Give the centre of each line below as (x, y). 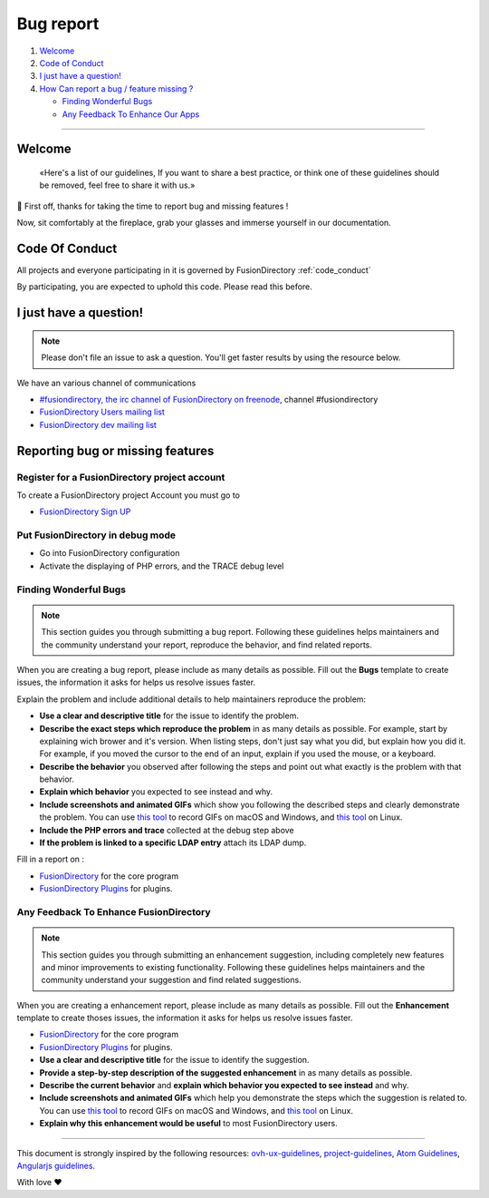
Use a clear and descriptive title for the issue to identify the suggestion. (174, 1060)
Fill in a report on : (51, 859)
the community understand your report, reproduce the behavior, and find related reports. (207, 645)
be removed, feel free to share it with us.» (117, 185)
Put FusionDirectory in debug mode (96, 535)
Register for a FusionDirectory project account (121, 477)
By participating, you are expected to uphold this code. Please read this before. (164, 287)
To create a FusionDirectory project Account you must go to (128, 495)
